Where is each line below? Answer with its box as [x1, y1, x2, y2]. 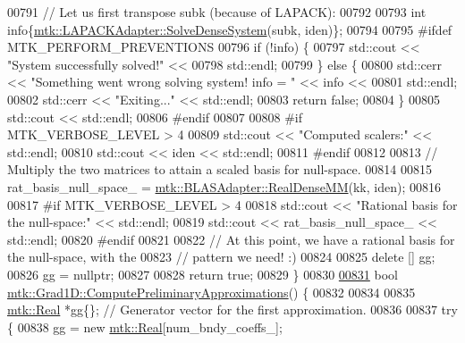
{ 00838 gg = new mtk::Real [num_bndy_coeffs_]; [7, 317, 283, 336]
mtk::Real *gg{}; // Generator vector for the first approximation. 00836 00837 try [7, 300, 458, 319]
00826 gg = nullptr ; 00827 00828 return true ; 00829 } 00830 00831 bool [7, 264, 398, 283]
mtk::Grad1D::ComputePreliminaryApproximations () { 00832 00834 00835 [7, 282, 416, 301]
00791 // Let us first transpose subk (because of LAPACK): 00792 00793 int [7, 3, 427, 21]
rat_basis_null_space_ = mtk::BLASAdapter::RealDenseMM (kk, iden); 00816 [7, 177, 441, 196]
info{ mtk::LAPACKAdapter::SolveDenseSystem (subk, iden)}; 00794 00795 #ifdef [7, 20, 452, 38]
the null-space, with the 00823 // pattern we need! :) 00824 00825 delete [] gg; [7, 247, 435, 266]
